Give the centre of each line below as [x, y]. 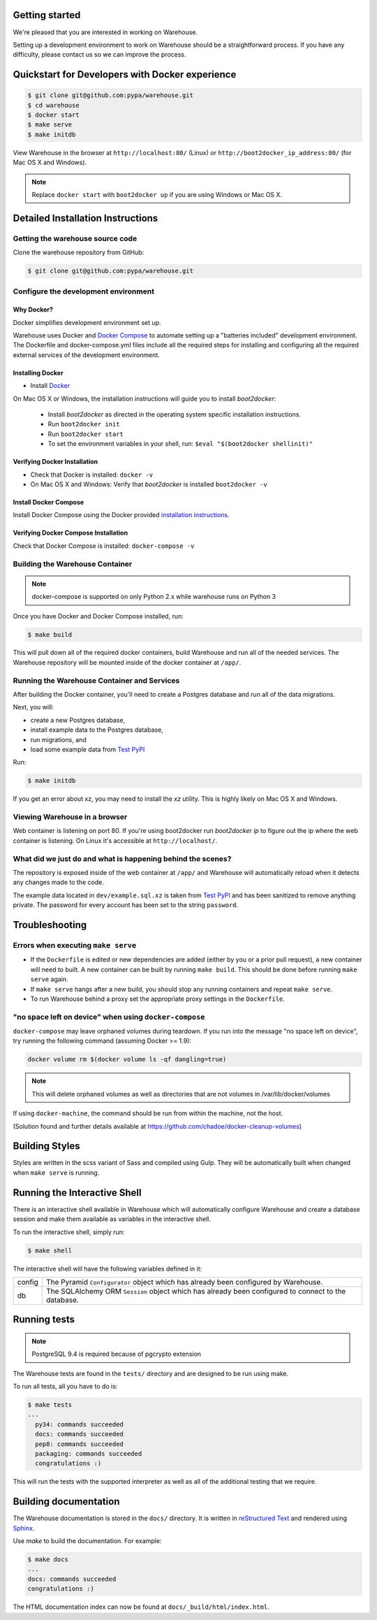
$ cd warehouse [53, 105]
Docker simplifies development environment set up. [87, 322]
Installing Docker [38, 373]
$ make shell [50, 1250]
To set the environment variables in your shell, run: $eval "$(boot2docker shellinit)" [180, 444]
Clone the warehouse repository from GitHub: [79, 252]
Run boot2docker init [84, 424]
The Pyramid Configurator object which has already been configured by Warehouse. [185, 1282]
